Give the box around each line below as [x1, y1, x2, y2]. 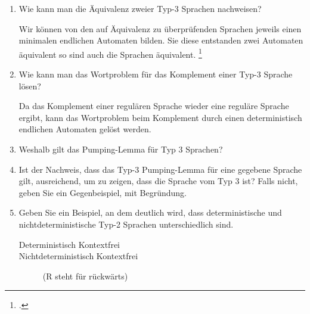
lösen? [18, 79, 41, 92]
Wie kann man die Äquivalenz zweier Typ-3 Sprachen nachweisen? [18, 2, 262, 14]
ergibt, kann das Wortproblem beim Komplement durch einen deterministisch [18, 111, 302, 123]
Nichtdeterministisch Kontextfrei [18, 250, 138, 262]
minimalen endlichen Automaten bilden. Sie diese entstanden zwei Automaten [18, 34, 303, 46]
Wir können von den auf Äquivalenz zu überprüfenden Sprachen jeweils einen [18, 22, 302, 35]
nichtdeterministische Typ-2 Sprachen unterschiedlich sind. [18, 217, 234, 230]
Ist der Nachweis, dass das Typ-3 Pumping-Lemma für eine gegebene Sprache [18, 163, 302, 175]
